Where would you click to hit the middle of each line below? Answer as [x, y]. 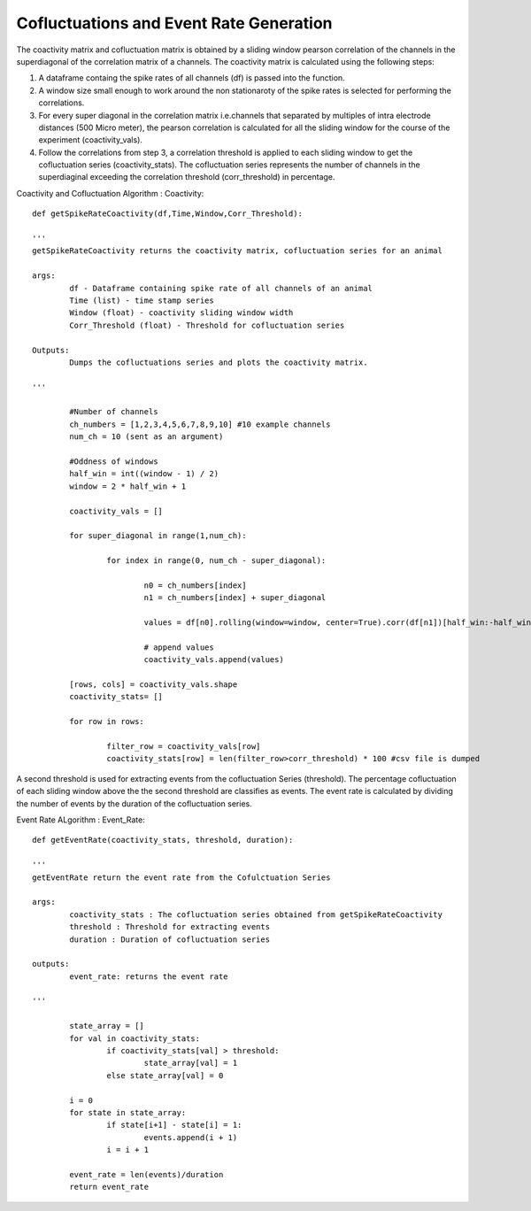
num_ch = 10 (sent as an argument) [146, 437]
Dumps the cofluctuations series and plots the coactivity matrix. [219, 362]
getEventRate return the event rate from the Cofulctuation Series [181, 877]
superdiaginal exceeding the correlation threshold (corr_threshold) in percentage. [187, 177]
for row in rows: [107, 722]
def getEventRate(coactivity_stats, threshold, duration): [163, 840]
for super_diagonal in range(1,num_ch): [158, 536]
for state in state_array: [128, 1112]
